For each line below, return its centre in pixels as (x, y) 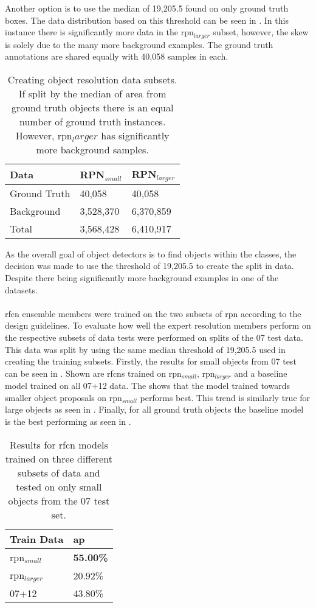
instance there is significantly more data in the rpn (99, 32)
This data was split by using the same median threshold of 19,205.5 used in (145, 349)
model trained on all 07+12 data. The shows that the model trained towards (147, 386)
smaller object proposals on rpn (64, 397)
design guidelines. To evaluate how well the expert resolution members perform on (158, 325)
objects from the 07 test (59, 500)
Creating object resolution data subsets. (92, 79)
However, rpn (44, 135)
